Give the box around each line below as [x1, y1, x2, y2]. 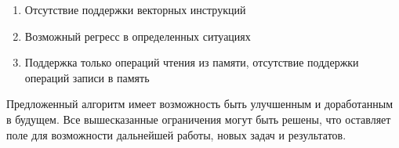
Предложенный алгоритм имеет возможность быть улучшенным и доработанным [6, 96, 394, 112]
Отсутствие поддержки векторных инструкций [24, 2, 246, 17]
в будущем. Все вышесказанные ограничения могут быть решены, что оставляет [6, 110, 391, 127]
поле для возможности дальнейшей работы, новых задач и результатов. [6, 126, 346, 143]
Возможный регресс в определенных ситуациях [24, 27, 251, 44]
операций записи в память [24, 69, 150, 85]
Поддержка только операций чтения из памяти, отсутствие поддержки [24, 54, 359, 70]
